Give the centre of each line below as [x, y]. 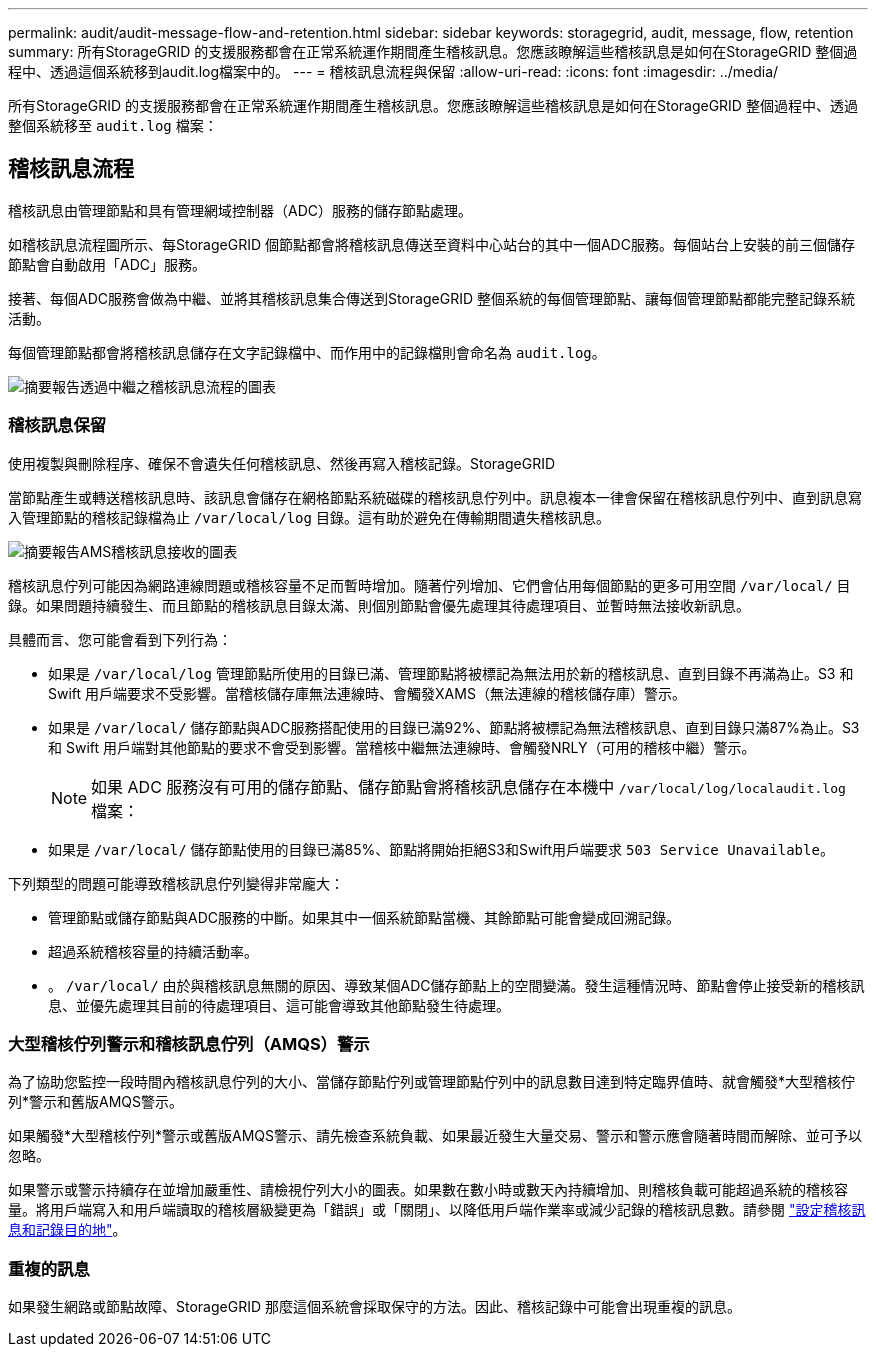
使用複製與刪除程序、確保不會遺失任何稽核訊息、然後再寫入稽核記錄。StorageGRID [282, 463]
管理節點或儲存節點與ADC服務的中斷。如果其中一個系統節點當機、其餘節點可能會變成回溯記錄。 [364, 917]
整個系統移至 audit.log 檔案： [113, 125]
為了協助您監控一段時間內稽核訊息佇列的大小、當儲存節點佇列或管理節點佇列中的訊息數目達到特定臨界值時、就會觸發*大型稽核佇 [432, 1082]
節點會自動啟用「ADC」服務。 [107, 264]
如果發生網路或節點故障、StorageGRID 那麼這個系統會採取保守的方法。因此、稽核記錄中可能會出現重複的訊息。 [374, 1307]
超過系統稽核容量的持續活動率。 [153, 951]
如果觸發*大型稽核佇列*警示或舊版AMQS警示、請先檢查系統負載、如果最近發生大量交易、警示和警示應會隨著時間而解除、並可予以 [435, 1136]
